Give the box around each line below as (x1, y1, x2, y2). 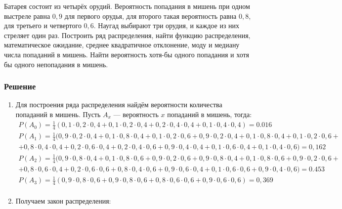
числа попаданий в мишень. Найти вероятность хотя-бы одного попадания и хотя (4, 49, 249, 59)
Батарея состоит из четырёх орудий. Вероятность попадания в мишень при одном (4, 1, 250, 11)
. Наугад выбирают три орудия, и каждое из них (93, 20, 240, 31)
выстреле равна (4, 10, 50, 21)
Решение (4, 80, 36, 92)
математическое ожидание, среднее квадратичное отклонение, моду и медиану (4, 40, 240, 50)
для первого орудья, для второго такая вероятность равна (64, 10, 237, 21)
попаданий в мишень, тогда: (167, 109, 252, 119)
